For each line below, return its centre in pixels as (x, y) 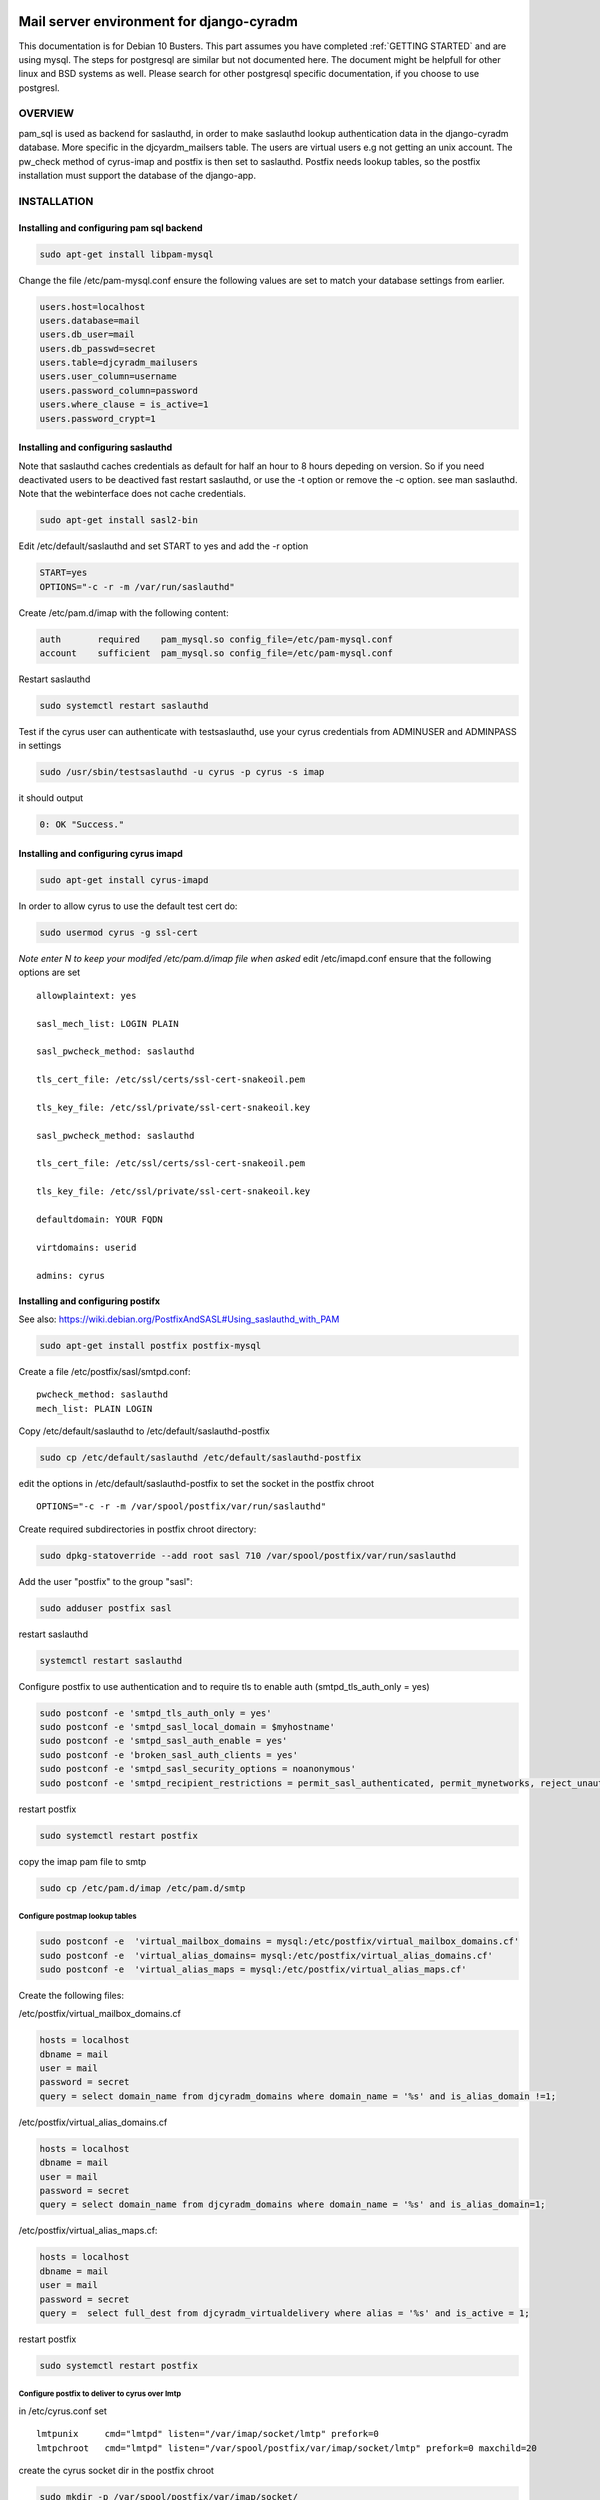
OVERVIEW (46, 113)
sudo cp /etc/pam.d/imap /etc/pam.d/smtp (142, 1888)
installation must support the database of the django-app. (137, 175)
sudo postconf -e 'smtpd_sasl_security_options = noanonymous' (198, 1769)
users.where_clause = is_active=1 (124, 404)
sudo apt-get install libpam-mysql (126, 254)
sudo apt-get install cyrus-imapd (124, 879)
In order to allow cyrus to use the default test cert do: (128, 906)
